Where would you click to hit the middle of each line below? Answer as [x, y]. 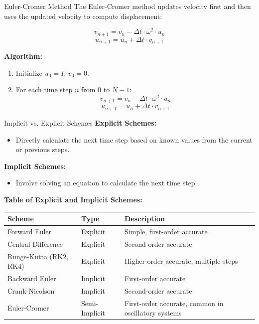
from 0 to [95, 89]
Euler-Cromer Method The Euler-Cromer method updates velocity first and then [128, 6]
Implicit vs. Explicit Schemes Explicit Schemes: [80, 122]
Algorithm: [23, 56]
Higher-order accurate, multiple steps [181, 261]
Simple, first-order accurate [166, 231]
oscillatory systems [153, 313]
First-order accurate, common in [174, 303]
